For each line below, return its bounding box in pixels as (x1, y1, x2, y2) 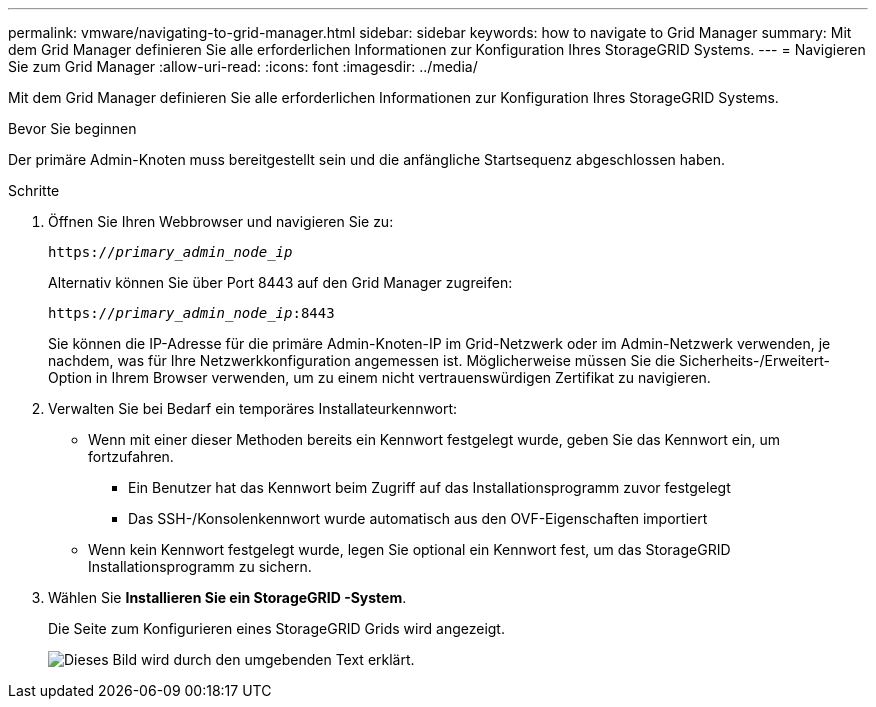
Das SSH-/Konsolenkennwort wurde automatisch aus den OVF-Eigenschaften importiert (128, 510, 708, 527)
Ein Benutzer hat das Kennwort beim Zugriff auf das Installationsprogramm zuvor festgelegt (128, 479, 731, 496)
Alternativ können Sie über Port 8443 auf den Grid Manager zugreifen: (48, 274, 513, 291)
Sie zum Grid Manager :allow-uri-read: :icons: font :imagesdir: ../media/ (8, 58, 478, 75)
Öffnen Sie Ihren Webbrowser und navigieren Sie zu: (48, 213, 394, 230)
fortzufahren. (88, 448, 174, 465)
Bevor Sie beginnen (8, 120, 137, 137)
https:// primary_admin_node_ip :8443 (48, 305, 335, 321)
